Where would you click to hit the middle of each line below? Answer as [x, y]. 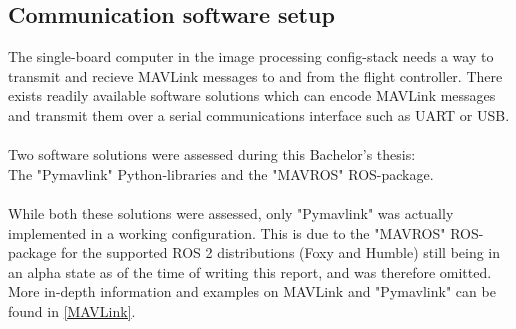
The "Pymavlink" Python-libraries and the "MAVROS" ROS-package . [221, 173]
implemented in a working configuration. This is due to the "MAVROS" [227, 232]
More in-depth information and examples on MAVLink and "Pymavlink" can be [252, 291]
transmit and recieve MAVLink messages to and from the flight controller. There [255, 75]
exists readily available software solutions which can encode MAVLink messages [252, 95]
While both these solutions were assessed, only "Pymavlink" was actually [231, 212]
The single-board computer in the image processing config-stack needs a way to [251, 56]
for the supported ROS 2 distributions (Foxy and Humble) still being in [280, 252]
